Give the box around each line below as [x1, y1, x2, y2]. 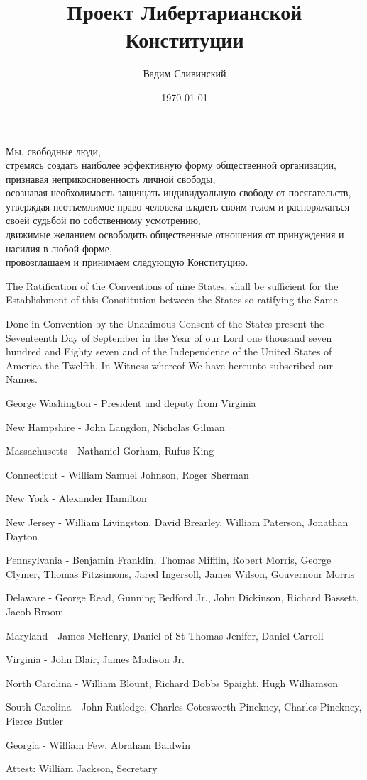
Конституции [125, 25, 244, 54]
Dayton [6, 528, 38, 543]
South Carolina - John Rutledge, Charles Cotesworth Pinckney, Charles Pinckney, [6, 699, 362, 714]
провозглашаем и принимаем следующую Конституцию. [6, 255, 248, 269]
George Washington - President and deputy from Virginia [6, 396, 256, 410]
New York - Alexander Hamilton [6, 491, 147, 506]
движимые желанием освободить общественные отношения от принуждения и [6, 227, 344, 242]
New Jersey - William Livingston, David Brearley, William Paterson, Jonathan [6, 514, 349, 529]
